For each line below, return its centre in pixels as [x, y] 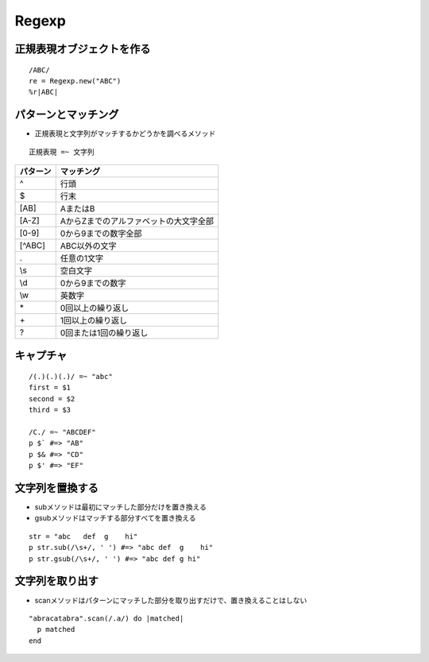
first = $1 [50, 388]
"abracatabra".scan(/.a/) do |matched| [106, 618]
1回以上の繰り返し [93, 320]
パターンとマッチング [67, 115]
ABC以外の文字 [88, 246]
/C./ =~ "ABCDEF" [62, 432]
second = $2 [52, 399]
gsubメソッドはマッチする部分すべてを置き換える [115, 518]
